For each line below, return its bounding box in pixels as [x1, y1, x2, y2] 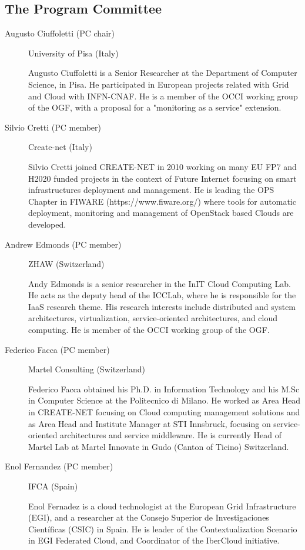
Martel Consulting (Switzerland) [28, 363, 145, 375]
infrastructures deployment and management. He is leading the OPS [28, 184, 274, 196]
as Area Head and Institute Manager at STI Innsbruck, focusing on [28, 417, 271, 429]
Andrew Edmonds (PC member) [5, 238, 122, 250]
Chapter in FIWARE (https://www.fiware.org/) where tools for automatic [28, 195, 296, 207]
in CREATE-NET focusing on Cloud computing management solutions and [28, 406, 300, 418]
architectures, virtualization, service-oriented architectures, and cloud [28, 312, 278, 324]
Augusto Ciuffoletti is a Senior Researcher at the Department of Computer [28, 66, 297, 79]
